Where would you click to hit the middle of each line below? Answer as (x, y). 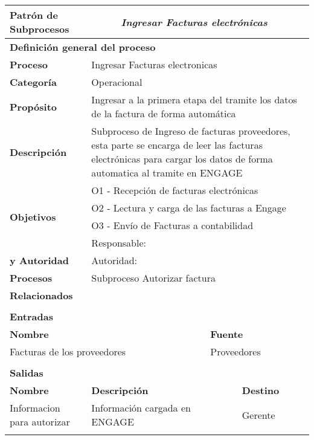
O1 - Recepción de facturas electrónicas (175, 190)
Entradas (31, 316)
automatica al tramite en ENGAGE (167, 173)
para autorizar (40, 422)
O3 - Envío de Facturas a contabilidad (172, 225)
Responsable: (119, 243)
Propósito (34, 106)
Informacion (35, 408)
